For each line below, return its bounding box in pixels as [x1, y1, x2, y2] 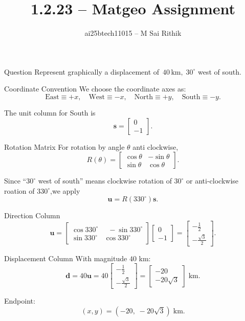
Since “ [4, 175, 27, 186]
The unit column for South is [4, 107, 96, 118]
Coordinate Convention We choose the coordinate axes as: [4, 83, 186, 94]
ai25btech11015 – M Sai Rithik [84, 28, 182, 38]
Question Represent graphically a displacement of [4, 66, 160, 77]
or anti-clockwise [186, 175, 239, 186]
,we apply [50, 185, 80, 196]
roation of [4, 185, 35, 196]
